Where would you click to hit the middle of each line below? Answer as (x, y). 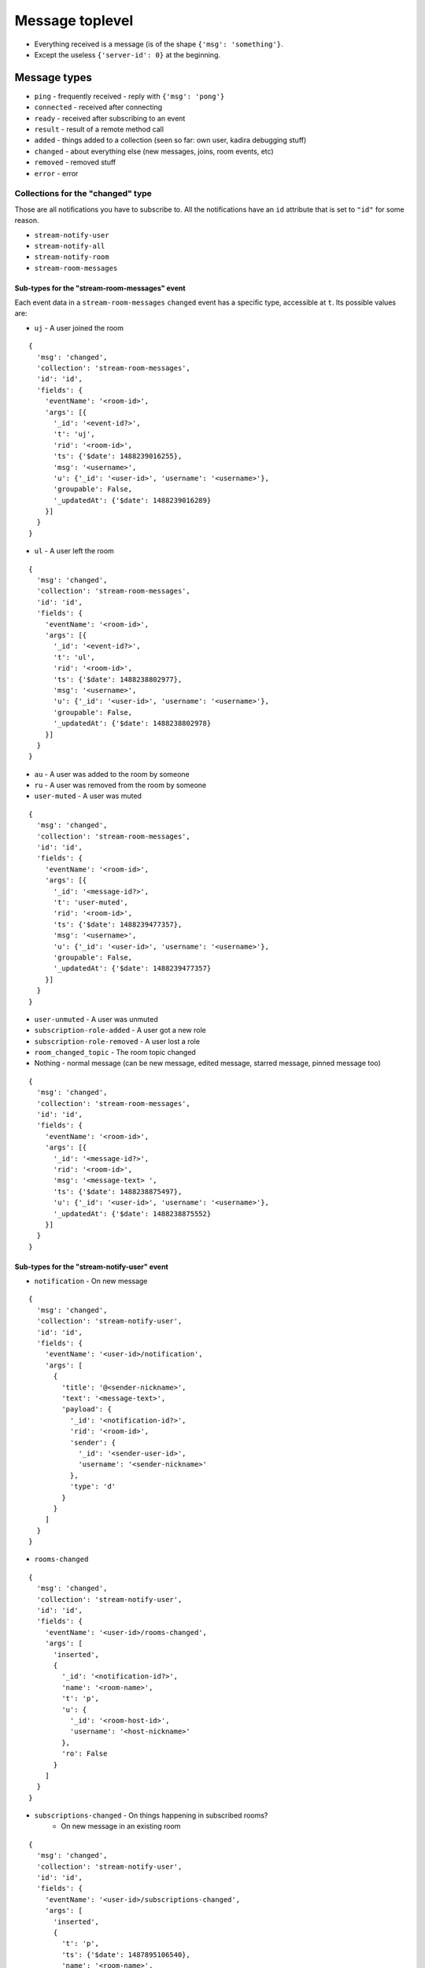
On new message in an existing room (121, 1826)
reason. (27, 220)
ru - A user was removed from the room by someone (120, 785)
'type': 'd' (93, 1487)
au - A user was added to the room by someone (112, 774)
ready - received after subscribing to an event (110, 118)
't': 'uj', (74, 434)
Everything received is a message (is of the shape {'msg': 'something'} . (159, 44)
